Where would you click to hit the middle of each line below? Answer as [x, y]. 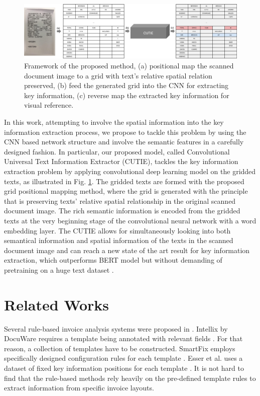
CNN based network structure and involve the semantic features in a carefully [124, 142]
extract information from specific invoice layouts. [79, 388]
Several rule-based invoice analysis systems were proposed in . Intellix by [116, 328]
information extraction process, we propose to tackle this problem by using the [125, 132]
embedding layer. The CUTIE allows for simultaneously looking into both [117, 230]
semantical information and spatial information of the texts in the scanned [119, 240]
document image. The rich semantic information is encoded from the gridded [122, 211]
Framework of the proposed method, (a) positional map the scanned [129, 66]
